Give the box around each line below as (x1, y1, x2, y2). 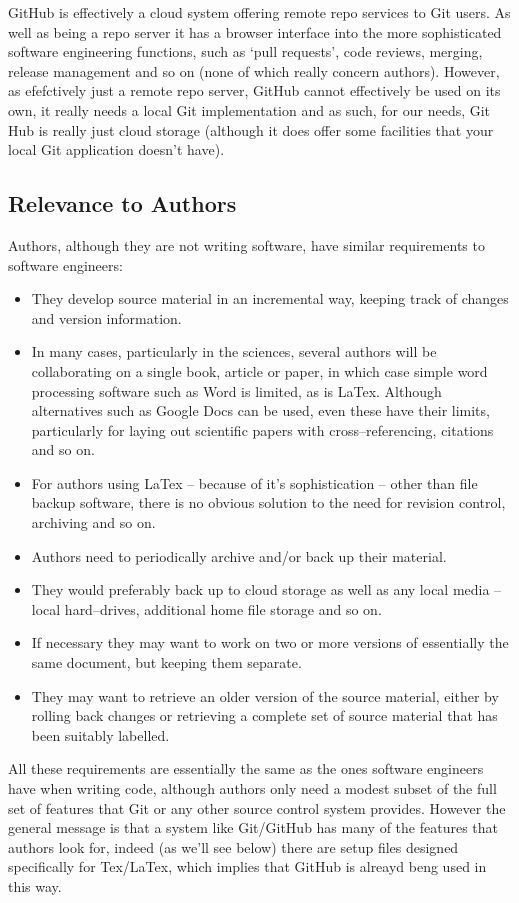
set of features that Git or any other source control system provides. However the (8, 797, 506, 818)
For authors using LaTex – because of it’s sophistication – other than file (31, 472, 478, 493)
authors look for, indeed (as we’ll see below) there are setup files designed (8, 836, 459, 857)
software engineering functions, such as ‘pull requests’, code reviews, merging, (8, 41, 483, 62)
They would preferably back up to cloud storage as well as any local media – (31, 579, 502, 600)
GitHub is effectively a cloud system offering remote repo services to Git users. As (8, 2, 511, 22)
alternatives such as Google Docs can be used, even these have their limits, (31, 400, 490, 421)
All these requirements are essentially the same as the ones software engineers (8, 758, 484, 779)
